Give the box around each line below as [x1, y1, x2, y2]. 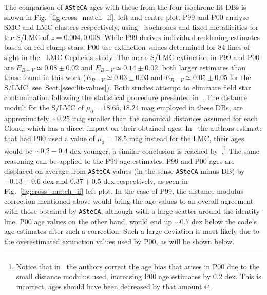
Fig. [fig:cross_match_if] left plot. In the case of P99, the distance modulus [4, 185, 243, 196]
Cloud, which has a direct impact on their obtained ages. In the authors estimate [4, 123, 263, 133]
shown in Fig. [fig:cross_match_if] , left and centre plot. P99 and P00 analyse [4, 11, 249, 22]
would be [4, 145, 33, 156]
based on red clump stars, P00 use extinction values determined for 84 [4, 42, 225, 52]
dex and [43, 175, 68, 186]
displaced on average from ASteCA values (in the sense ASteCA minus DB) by [4, 165, 245, 176]
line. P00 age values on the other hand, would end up [4, 215, 172, 226]
